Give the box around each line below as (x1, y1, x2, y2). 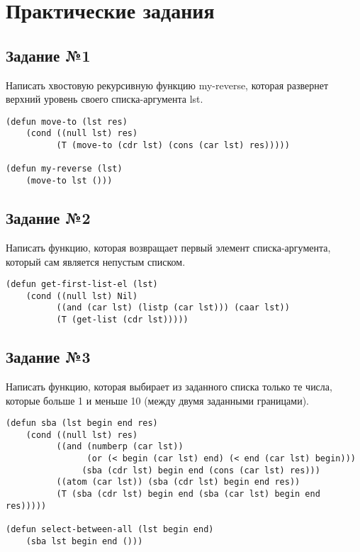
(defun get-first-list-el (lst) (6, 279, 158, 290)
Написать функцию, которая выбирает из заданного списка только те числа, (6, 378, 332, 393)
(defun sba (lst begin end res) (6, 418, 158, 429)
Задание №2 (6, 207, 91, 229)
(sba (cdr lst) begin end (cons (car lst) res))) (81, 465, 320, 475)
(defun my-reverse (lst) (6, 164, 123, 174)
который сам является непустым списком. (6, 254, 186, 269)
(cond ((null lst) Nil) (26, 291, 138, 301)
